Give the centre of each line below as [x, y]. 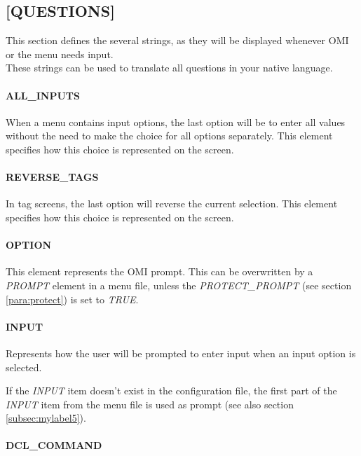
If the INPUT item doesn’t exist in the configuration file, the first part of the [171, 391]
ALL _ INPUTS [43, 95]
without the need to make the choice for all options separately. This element [169, 136]
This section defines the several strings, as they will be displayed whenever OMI [177, 40]
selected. [24, 367]
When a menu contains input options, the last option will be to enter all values [176, 122]
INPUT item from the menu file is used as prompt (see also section [150, 404]
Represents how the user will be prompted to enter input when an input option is [181, 353]
